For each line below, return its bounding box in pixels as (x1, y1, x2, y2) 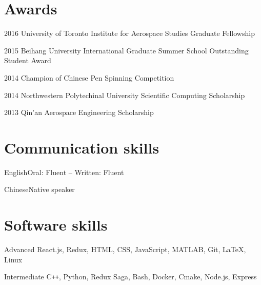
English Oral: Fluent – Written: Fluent (4, 166, 124, 177)
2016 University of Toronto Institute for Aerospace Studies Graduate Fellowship (4, 28, 255, 39)
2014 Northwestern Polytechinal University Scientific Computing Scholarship (4, 89, 245, 100)
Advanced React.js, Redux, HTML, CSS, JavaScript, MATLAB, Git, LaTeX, (4, 244, 246, 255)
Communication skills (4, 137, 159, 158)
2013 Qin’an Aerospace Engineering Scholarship (4, 107, 154, 118)
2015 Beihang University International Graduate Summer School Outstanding (4, 45, 249, 55)
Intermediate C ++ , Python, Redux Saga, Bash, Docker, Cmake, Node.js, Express (4, 271, 257, 282)
